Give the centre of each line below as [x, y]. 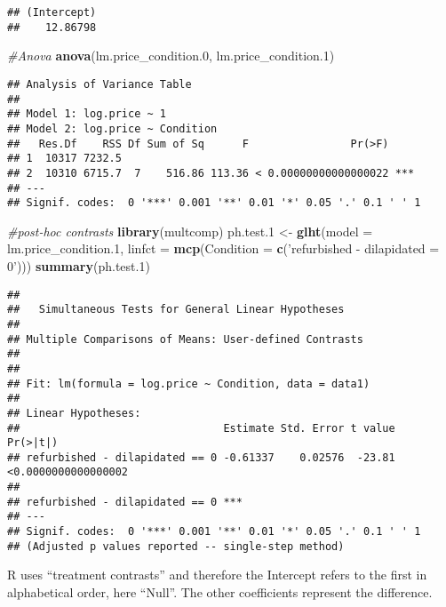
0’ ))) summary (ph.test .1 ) [79, 266]
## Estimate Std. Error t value [201, 428]
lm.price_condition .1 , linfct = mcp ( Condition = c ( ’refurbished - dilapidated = [223, 248]
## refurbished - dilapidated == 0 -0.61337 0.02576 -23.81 [201, 457]
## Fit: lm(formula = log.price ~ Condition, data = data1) [189, 383]
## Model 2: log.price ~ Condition [112, 128]
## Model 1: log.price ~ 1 [87, 114]
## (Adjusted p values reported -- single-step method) [176, 546]
